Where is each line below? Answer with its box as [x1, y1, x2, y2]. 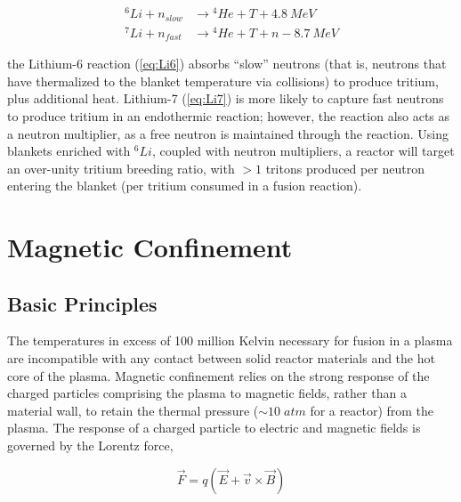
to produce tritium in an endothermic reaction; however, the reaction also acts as [7, 106, 450, 125]
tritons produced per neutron [265, 158, 425, 177]
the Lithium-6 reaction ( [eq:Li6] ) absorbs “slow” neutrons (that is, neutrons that [7, 54, 447, 73]
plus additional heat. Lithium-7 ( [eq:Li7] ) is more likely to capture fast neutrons [7, 89, 444, 108]
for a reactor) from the [310, 401, 434, 419]
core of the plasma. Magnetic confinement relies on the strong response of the [7, 366, 430, 385]
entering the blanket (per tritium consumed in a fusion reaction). [7, 176, 362, 195]
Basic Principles [7, 289, 158, 317]
